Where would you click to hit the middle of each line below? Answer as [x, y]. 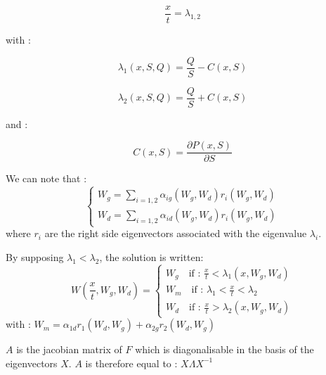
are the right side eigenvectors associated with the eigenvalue [176, 233]
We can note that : [46, 178]
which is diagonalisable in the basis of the [224, 349]
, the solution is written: [151, 256]
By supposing [35, 256]
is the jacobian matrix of [69, 349]
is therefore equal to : [131, 363]
